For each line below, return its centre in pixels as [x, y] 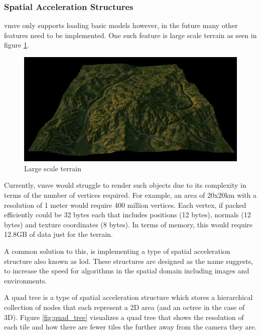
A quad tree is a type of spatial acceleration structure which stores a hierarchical [128, 297]
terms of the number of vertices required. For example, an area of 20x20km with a [130, 195]
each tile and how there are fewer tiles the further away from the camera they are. [130, 327]
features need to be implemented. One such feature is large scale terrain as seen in [130, 35]
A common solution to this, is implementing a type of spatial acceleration [117, 251]
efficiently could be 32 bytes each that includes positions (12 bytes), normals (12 [127, 215]
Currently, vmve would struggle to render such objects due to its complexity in [125, 185]
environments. [26, 280]
